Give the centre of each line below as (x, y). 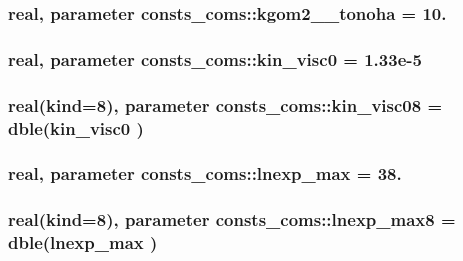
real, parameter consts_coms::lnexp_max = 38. (205, 173)
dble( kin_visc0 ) (76, 127)
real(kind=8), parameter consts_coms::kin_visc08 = (225, 104)
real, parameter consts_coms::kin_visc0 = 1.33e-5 (215, 58)
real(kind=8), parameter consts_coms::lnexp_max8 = (232, 219)
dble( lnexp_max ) (83, 242)
